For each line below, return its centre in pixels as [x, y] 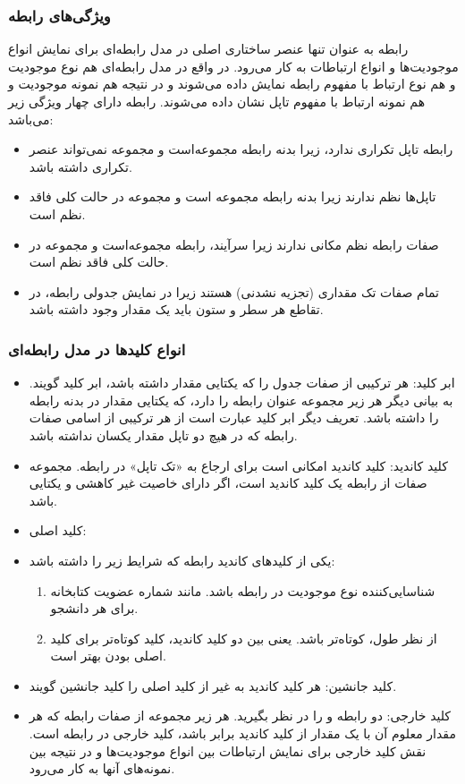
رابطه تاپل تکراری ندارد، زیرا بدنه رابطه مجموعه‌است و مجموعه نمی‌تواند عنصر [241, 149]
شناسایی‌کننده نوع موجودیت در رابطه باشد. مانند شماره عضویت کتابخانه [243, 590]
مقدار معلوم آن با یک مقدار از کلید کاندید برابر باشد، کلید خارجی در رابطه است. [242, 733]
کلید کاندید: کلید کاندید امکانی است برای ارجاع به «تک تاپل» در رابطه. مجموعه [238, 465]
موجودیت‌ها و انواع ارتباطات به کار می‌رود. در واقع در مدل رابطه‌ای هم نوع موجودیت [233, 66]
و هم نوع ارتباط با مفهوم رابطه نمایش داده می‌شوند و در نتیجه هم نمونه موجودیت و [232, 84]
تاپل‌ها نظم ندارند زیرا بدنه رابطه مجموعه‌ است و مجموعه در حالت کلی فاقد [232, 196]
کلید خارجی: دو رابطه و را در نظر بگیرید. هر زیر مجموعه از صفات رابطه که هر [240, 716]
